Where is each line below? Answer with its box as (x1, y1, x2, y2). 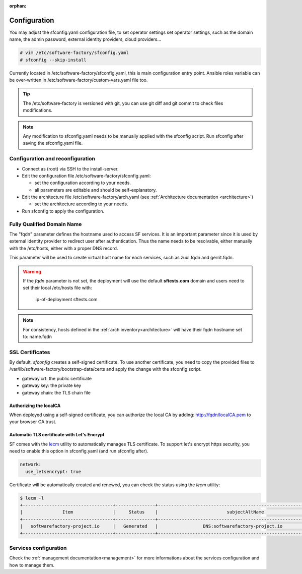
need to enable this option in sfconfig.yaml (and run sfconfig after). (9, 448, 148, 454)
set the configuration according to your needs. (34, 180, 131, 186)
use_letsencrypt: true (25, 469, 82, 474)
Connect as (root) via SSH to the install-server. (22, 165, 119, 171)
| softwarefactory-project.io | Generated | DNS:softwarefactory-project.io (20, 524, 283, 529)
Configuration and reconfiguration (9, 155, 96, 162)
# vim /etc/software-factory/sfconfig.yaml (20, 50, 129, 55)
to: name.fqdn (23, 333, 52, 339)
